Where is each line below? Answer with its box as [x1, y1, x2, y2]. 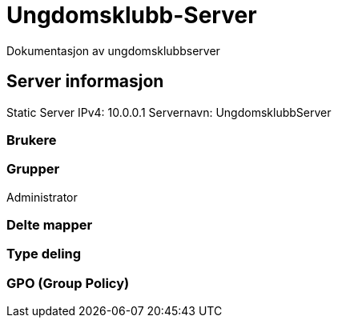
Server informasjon [6, 71, 164, 92]
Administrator [6, 190, 78, 204]
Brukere [6, 131, 57, 148]
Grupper [6, 161, 60, 178]
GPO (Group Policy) [6, 274, 130, 291]
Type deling [6, 246, 82, 262]
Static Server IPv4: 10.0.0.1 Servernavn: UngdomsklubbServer [6, 105, 332, 119]
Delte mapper [6, 217, 93, 234]
